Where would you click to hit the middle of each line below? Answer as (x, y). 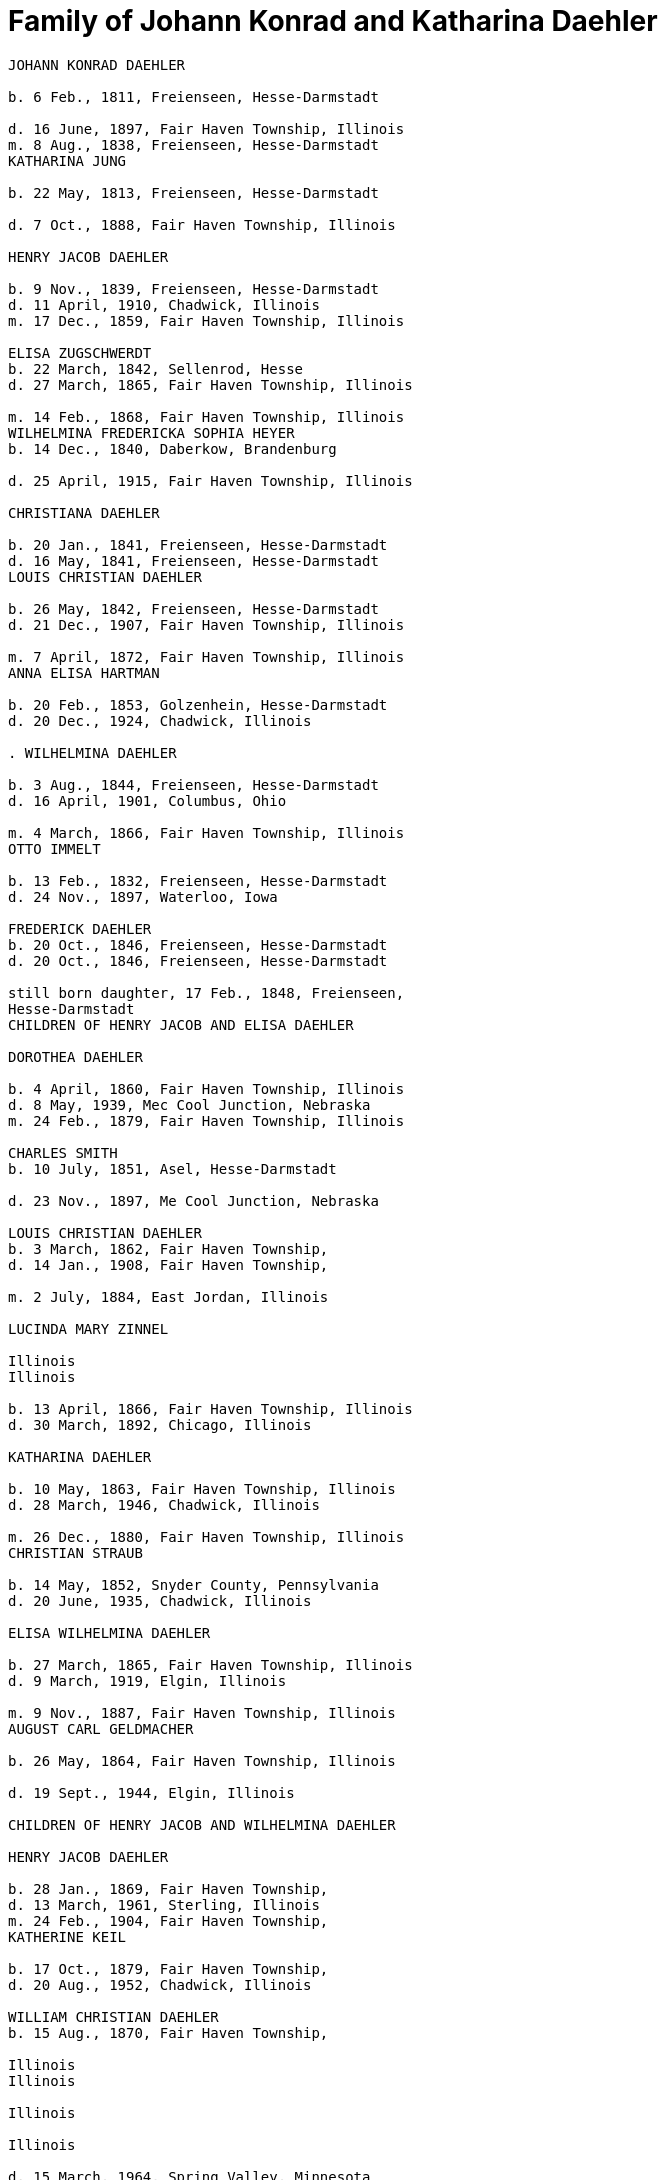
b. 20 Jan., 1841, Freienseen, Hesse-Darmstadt (198, 544)
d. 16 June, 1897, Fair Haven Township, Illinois (206, 128)
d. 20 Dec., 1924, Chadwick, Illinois (160, 720)
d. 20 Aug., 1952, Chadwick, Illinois (160, 1984)
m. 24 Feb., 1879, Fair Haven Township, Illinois (206, 1120)
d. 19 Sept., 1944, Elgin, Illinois (151, 1792)
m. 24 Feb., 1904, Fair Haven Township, (168, 1920)
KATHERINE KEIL (67, 1936)
